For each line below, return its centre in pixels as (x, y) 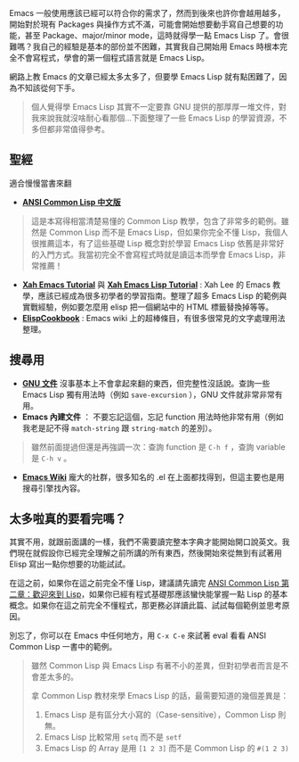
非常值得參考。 (82, 129)
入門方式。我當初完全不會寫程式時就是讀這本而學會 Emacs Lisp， (158, 254)
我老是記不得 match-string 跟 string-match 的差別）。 (119, 427)
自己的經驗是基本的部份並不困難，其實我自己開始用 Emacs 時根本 (160, 46)
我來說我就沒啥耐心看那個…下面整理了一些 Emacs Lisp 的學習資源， (155, 118)
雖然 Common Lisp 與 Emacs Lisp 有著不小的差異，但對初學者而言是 (156, 666)
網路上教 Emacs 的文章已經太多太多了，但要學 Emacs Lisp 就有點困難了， (144, 77)
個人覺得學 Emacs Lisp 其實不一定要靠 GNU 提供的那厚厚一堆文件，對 (159, 107)
